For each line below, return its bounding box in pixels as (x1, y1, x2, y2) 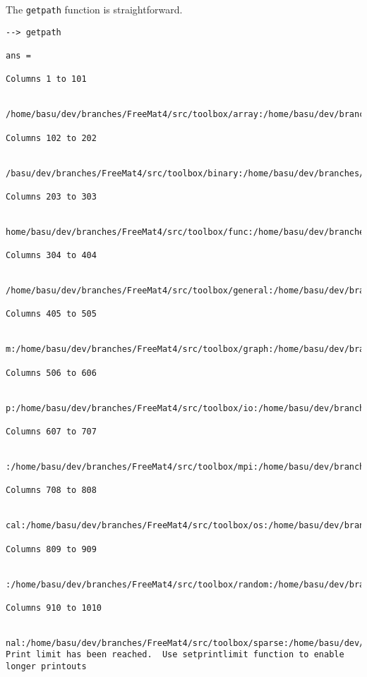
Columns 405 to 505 (6, 309, 97, 319)
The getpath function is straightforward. (6, 2, 183, 16)
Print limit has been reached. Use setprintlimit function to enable (6, 649, 344, 660)
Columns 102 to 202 (6, 133, 97, 143)
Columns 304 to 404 (6, 250, 97, 261)
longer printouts (6, 661, 87, 672)
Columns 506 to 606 (6, 367, 97, 378)
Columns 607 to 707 (6, 426, 97, 437)
